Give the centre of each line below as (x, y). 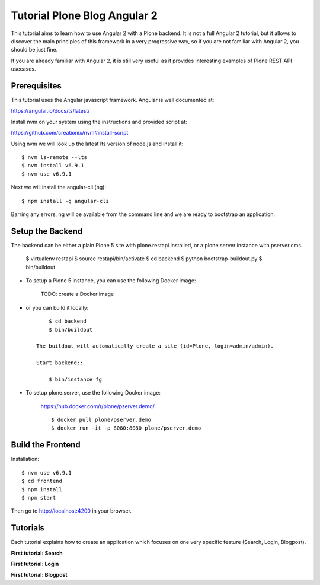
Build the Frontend (46, 445)
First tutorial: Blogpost (39, 575)
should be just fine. (34, 50)
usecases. (23, 69)
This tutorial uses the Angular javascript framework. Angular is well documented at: (113, 100)
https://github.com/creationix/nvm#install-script (70, 133)
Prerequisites (36, 86)
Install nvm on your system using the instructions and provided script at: (99, 122)
